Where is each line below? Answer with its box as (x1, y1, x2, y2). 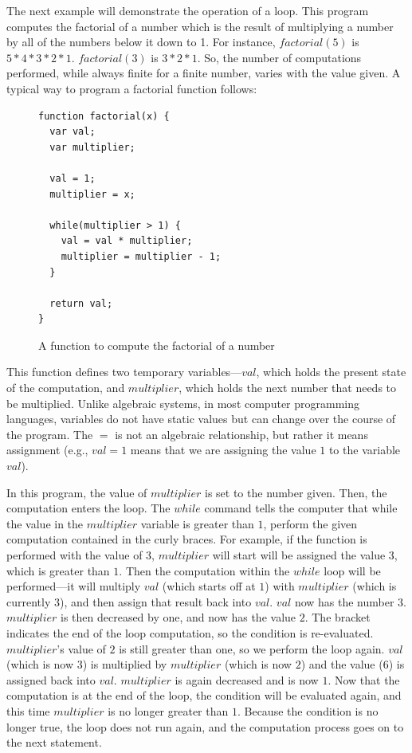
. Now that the (328, 671, 400, 688)
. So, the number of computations (197, 49, 362, 65)
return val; (49, 297, 113, 309)
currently (6, 593, 51, 610)
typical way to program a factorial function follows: (6, 80, 257, 96)
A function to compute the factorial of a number (38, 336, 275, 353)
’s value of (57, 640, 106, 657)
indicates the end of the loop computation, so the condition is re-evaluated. (6, 624, 374, 641)
